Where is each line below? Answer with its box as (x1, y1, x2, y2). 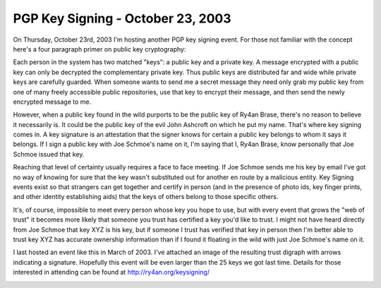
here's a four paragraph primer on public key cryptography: (13, 44, 186, 53)
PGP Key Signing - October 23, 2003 (13, 11, 232, 26)
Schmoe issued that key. (13, 150, 85, 158)
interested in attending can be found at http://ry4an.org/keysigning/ (13, 268, 210, 277)
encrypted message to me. (13, 97, 92, 106)
